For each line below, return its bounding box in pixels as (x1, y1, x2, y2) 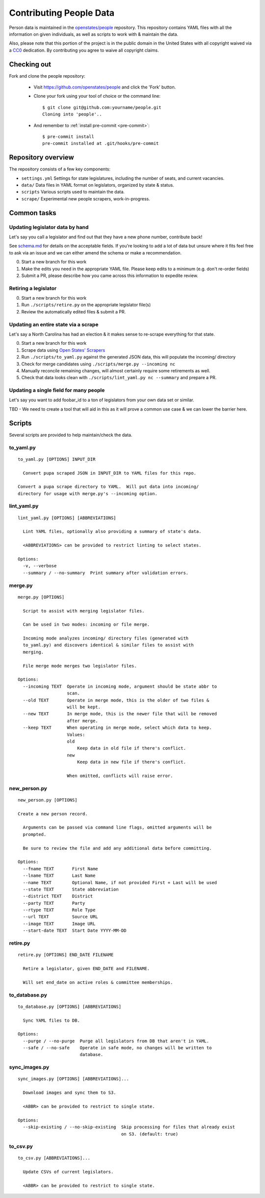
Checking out (9, 60, 52, 68)
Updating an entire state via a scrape (9, 321, 99, 328)
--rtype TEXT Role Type (23, 907, 96, 913)
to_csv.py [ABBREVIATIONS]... (18, 1155, 91, 1161)
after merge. (67, 718, 98, 724)
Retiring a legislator (9, 285, 57, 292)
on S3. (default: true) (121, 1131, 179, 1137)
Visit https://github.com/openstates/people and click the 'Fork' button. (33, 84, 176, 90)
